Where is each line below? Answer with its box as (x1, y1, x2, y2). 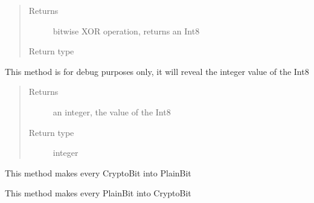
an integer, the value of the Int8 (53, 105, 171, 118)
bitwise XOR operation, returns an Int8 (53, 24, 200, 37)
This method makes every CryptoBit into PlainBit (5, 166, 191, 179)
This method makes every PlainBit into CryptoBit (5, 187, 191, 199)
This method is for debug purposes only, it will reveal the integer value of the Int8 (5, 65, 309, 77)
